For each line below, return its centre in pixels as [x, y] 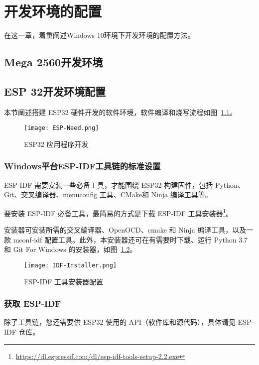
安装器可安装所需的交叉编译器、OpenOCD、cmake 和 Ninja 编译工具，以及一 [129, 230]
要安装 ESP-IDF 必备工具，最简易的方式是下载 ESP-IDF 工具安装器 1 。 [119, 212]
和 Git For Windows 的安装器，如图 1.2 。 [70, 249]
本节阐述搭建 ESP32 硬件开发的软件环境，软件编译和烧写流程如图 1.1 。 [121, 112]
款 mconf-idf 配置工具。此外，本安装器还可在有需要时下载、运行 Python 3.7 [126, 239]
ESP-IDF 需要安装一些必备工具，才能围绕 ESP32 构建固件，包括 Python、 [124, 184]
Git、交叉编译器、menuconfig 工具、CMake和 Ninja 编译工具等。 [108, 194]
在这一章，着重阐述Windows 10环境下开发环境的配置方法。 [99, 35]
